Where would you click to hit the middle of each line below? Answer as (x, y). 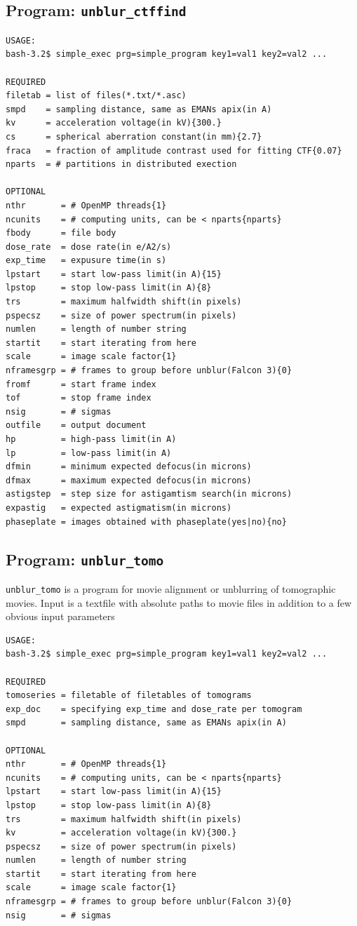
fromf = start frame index (81, 384)
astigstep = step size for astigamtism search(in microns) (149, 494)
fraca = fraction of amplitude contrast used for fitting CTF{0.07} (174, 150)
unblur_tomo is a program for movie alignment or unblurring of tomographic (171, 588)
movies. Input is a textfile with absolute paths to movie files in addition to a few (179, 602)
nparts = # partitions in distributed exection (121, 165)
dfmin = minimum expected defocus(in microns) (129, 467)
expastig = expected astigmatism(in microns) (119, 508)
